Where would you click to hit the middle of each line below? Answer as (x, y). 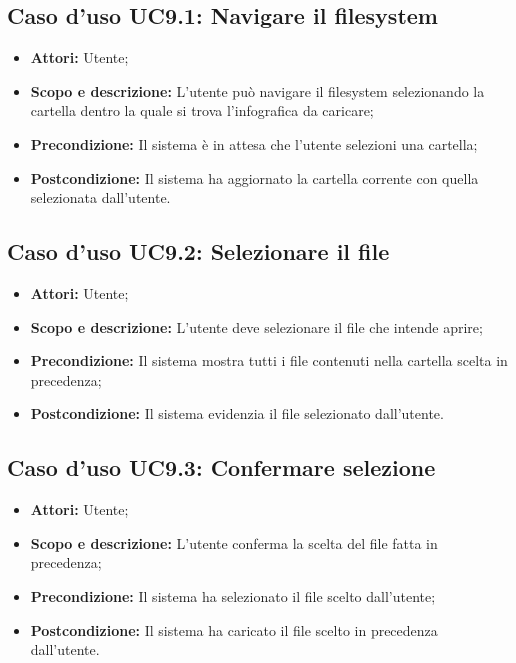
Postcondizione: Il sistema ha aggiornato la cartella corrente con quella (254, 177)
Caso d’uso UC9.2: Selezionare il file (198, 251)
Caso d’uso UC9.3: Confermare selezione (221, 467)
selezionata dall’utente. (100, 197)
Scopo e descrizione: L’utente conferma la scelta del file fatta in (234, 542)
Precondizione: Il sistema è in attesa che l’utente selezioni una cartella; (254, 143)
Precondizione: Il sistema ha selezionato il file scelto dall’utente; (233, 595)
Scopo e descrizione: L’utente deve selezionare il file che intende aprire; (256, 326)
